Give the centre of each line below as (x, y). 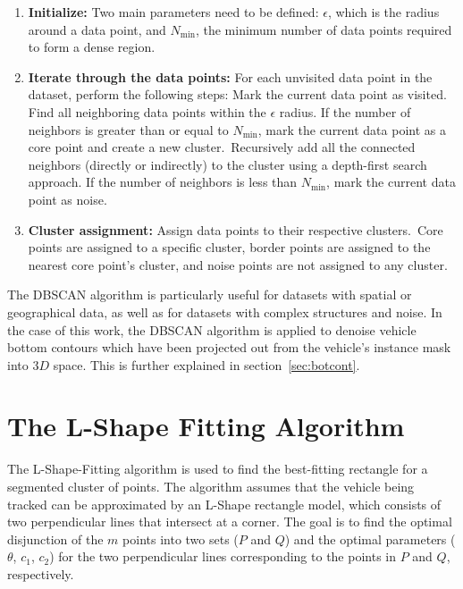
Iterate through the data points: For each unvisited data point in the (230, 76)
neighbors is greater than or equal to (128, 129)
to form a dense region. (92, 47)
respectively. (41, 573)
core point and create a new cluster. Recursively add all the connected (222, 147)
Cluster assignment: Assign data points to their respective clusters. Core (236, 229)
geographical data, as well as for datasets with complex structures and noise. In (225, 311)
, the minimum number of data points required (324, 29)
